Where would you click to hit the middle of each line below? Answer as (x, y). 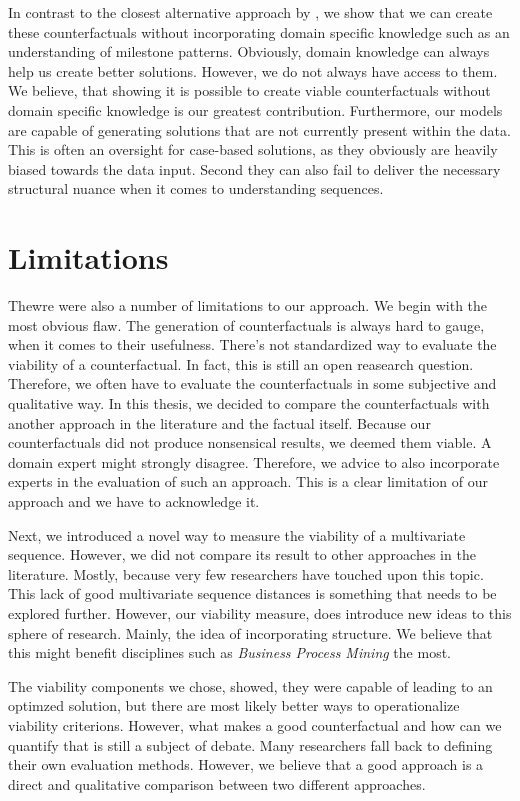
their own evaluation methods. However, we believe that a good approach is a (246, 764)
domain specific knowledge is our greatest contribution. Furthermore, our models (255, 109)
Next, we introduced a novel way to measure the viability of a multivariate (237, 534)
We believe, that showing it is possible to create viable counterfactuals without (249, 90)
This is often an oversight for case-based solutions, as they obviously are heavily (253, 149)
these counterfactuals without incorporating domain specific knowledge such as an (259, 31)
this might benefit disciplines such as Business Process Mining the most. (229, 652)
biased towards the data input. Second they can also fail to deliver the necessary (254, 168)
